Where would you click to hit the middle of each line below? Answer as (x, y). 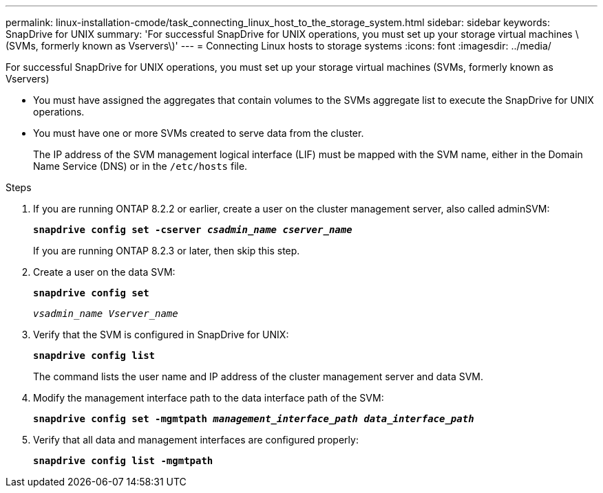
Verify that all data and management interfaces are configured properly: (196, 440)
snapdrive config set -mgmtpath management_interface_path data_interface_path (254, 419)
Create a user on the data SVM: (104, 272)
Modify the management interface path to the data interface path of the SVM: (209, 398)
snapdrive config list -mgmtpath (123, 461)
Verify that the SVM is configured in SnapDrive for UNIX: (161, 335)
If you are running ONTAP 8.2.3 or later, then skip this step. (167, 251)
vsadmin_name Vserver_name (106, 314)
